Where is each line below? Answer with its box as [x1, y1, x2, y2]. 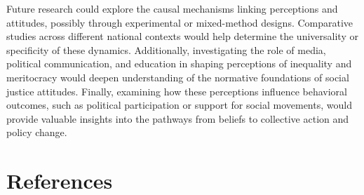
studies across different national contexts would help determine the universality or [6, 29, 358, 43]
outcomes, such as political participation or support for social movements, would [6, 97, 352, 112]
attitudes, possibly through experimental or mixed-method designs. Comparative [6, 15, 353, 29]
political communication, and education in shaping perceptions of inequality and [6, 56, 352, 71]
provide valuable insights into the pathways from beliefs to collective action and [6, 111, 349, 126]
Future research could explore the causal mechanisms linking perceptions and [6, 1, 338, 15]
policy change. [6, 125, 67, 140]
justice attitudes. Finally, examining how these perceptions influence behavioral [6, 83, 347, 98]
